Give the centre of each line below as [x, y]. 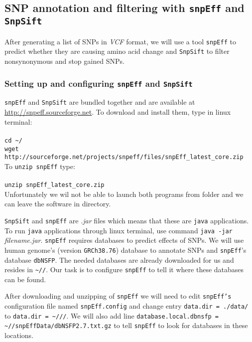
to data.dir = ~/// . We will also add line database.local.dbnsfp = [112, 315]
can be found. [25, 279]
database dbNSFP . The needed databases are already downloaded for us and [119, 259]
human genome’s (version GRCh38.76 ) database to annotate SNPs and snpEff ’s [126, 250]
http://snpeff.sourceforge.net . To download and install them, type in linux [118, 112]
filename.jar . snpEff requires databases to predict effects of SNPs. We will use [124, 240]
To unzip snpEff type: [40, 166]
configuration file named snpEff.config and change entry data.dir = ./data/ [126, 306]
